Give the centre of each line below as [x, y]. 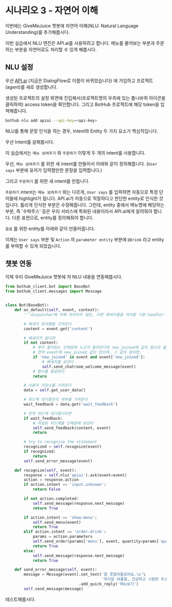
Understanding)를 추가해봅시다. [38, 32]
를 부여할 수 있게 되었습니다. [33, 246]
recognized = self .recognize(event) [63, 447]
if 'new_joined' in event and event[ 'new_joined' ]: [89, 357]
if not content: [41, 343]
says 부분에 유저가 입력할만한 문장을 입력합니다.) [54, 170]
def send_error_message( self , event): [56, 570]
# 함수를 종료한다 [48, 371]
